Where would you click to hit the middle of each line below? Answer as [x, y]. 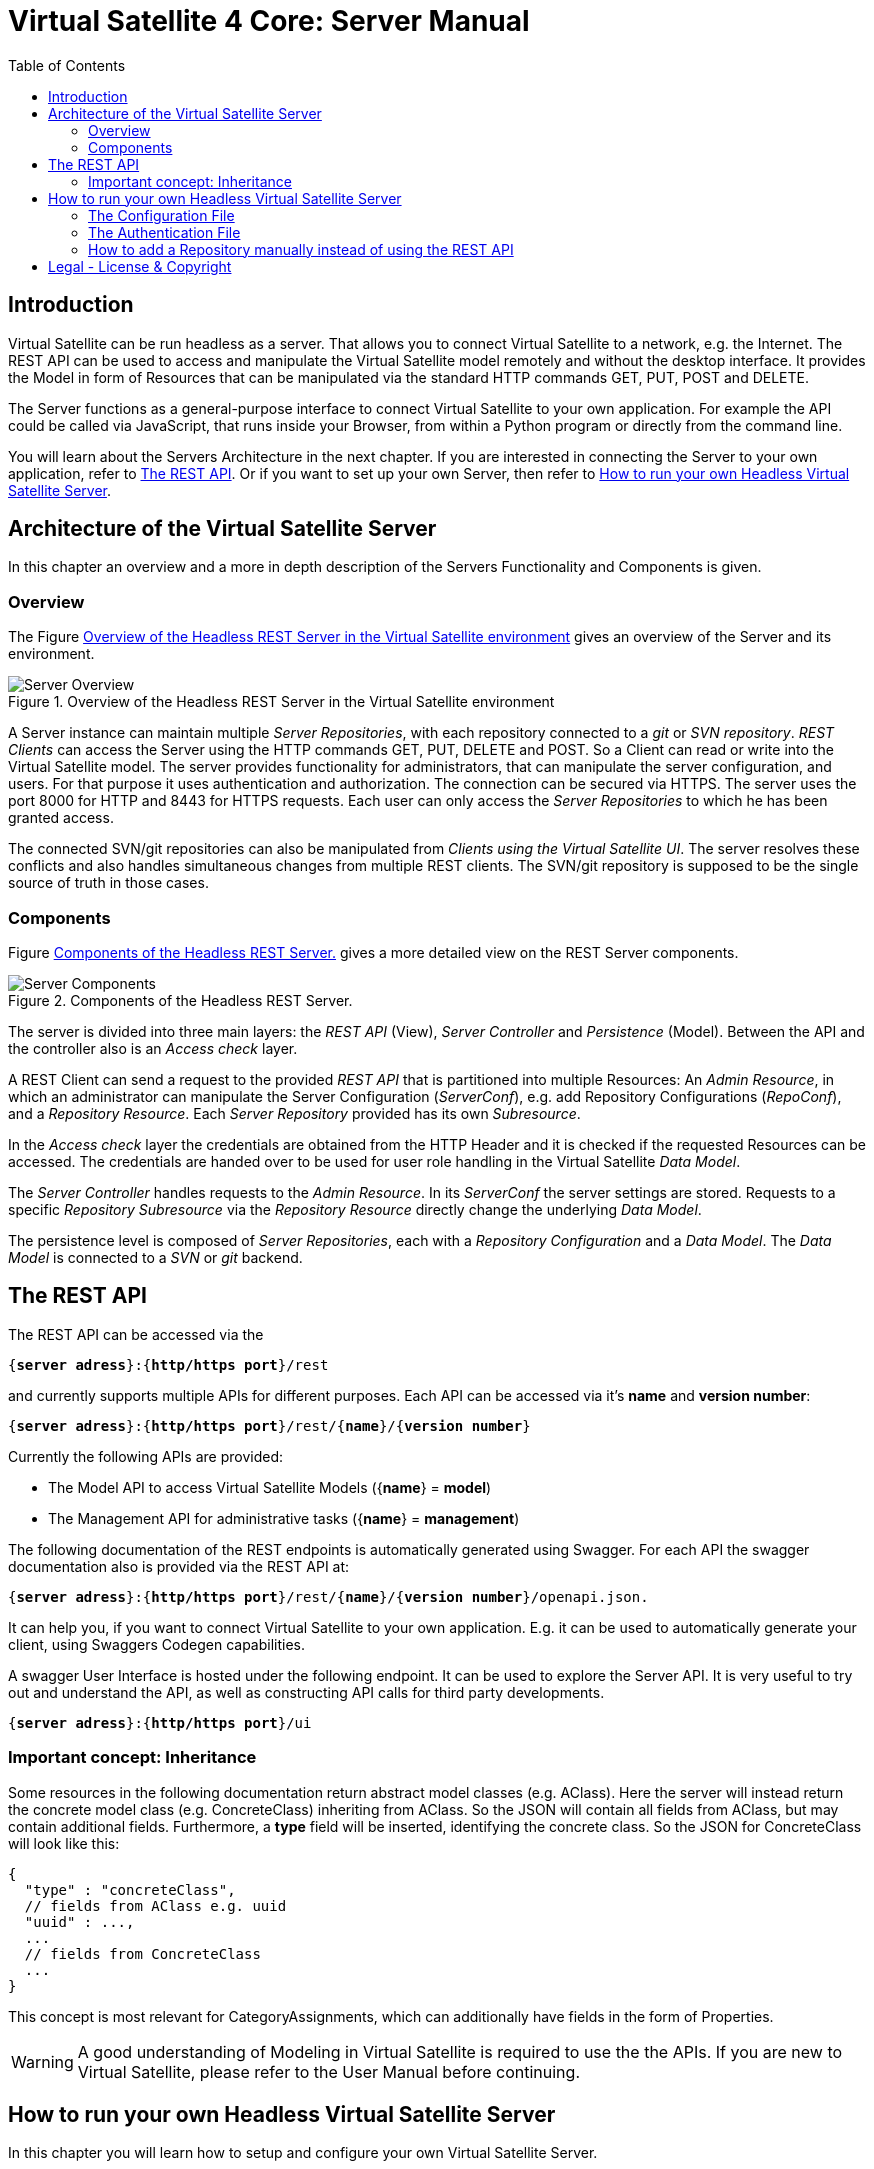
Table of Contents [67, 65]
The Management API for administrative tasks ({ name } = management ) [284, 1518]
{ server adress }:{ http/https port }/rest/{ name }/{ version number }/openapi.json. [328, 1596]
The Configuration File [161, 215]
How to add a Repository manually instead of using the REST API [301, 249]
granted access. [61, 818]
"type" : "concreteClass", [130, 1889]
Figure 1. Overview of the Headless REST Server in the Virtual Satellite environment [281, 702]
